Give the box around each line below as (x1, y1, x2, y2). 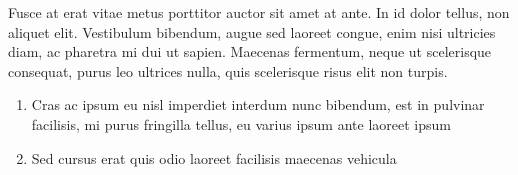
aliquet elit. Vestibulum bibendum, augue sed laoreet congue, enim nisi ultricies (8, 21, 496, 42)
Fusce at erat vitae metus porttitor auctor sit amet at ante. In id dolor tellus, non (8, 2, 510, 22)
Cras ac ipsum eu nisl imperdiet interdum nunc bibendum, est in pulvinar (31, 94, 485, 115)
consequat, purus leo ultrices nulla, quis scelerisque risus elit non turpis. (8, 60, 448, 81)
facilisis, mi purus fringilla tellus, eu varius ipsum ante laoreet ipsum (31, 113, 451, 134)
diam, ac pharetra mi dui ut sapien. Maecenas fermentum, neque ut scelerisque (8, 41, 492, 62)
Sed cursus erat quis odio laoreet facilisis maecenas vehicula (31, 147, 397, 168)
